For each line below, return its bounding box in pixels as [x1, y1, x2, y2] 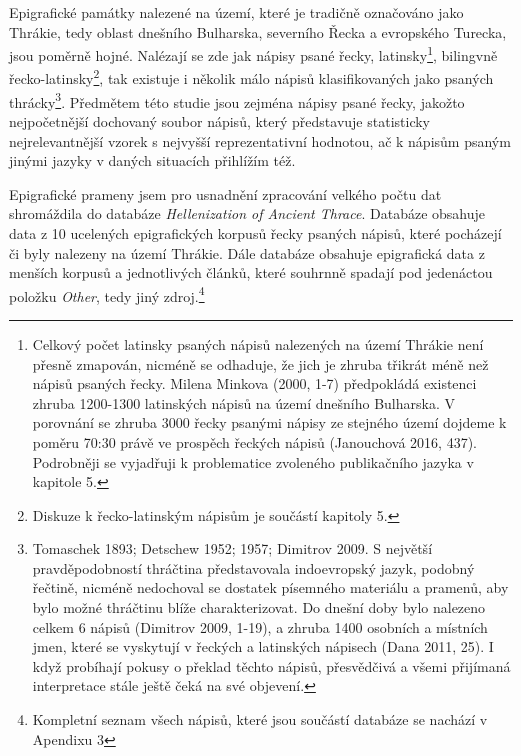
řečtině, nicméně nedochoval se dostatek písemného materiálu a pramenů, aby [32, 577, 509, 598]
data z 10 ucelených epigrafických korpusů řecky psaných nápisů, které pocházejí [9, 222, 502, 243]
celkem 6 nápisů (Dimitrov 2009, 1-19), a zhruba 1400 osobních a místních [32, 616, 488, 637]
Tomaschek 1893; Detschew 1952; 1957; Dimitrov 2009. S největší [32, 538, 433, 559]
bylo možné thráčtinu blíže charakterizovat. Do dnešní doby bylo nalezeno [32, 597, 486, 618]
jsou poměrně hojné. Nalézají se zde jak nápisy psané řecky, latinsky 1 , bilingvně [9, 42, 498, 65]
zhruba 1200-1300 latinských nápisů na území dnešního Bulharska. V [32, 392, 455, 413]
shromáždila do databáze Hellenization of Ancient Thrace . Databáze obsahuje [9, 203, 485, 224]
